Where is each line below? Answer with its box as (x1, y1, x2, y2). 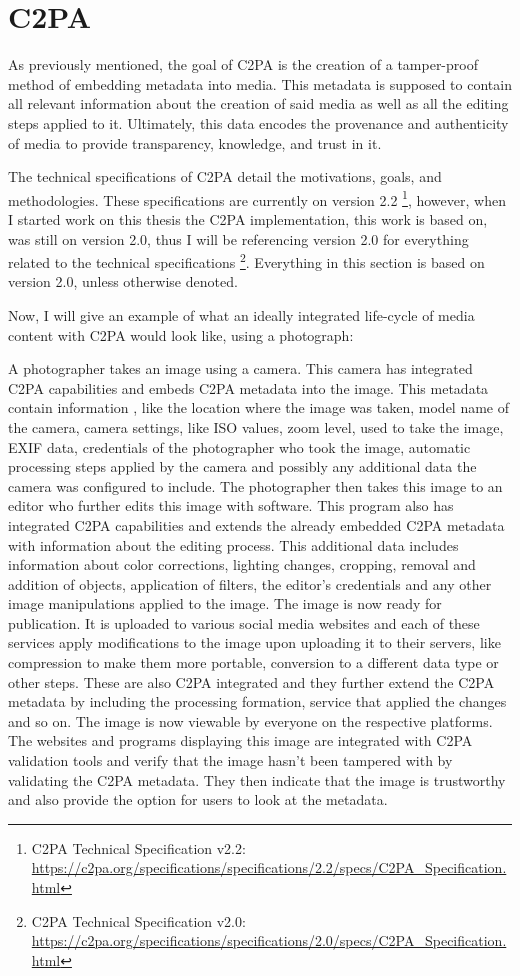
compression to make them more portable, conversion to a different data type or (8, 652, 499, 673)
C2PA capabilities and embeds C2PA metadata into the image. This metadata (8, 377, 489, 398)
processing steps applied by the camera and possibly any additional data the (8, 456, 477, 477)
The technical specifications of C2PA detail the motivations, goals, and (8, 166, 442, 187)
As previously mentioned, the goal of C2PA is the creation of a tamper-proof (8, 54, 478, 75)
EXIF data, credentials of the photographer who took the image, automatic (8, 436, 471, 457)
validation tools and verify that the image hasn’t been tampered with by (8, 750, 453, 771)
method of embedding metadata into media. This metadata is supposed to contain (8, 73, 512, 94)
